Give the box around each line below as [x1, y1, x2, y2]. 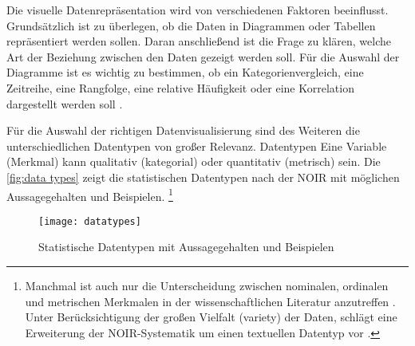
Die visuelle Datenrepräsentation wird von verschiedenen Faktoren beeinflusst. [6, 2, 389, 18]
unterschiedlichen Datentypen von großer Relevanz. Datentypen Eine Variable [6, 137, 387, 154]
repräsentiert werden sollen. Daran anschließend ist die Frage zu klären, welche [6, 33, 392, 49]
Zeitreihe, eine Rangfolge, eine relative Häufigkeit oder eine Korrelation [6, 79, 354, 96]
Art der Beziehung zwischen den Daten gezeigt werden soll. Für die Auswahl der [6, 48, 400, 65]
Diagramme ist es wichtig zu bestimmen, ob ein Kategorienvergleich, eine [6, 64, 364, 81]
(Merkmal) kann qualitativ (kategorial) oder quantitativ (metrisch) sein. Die [6, 153, 381, 170]
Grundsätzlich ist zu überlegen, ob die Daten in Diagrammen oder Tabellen [6, 17, 376, 33]
